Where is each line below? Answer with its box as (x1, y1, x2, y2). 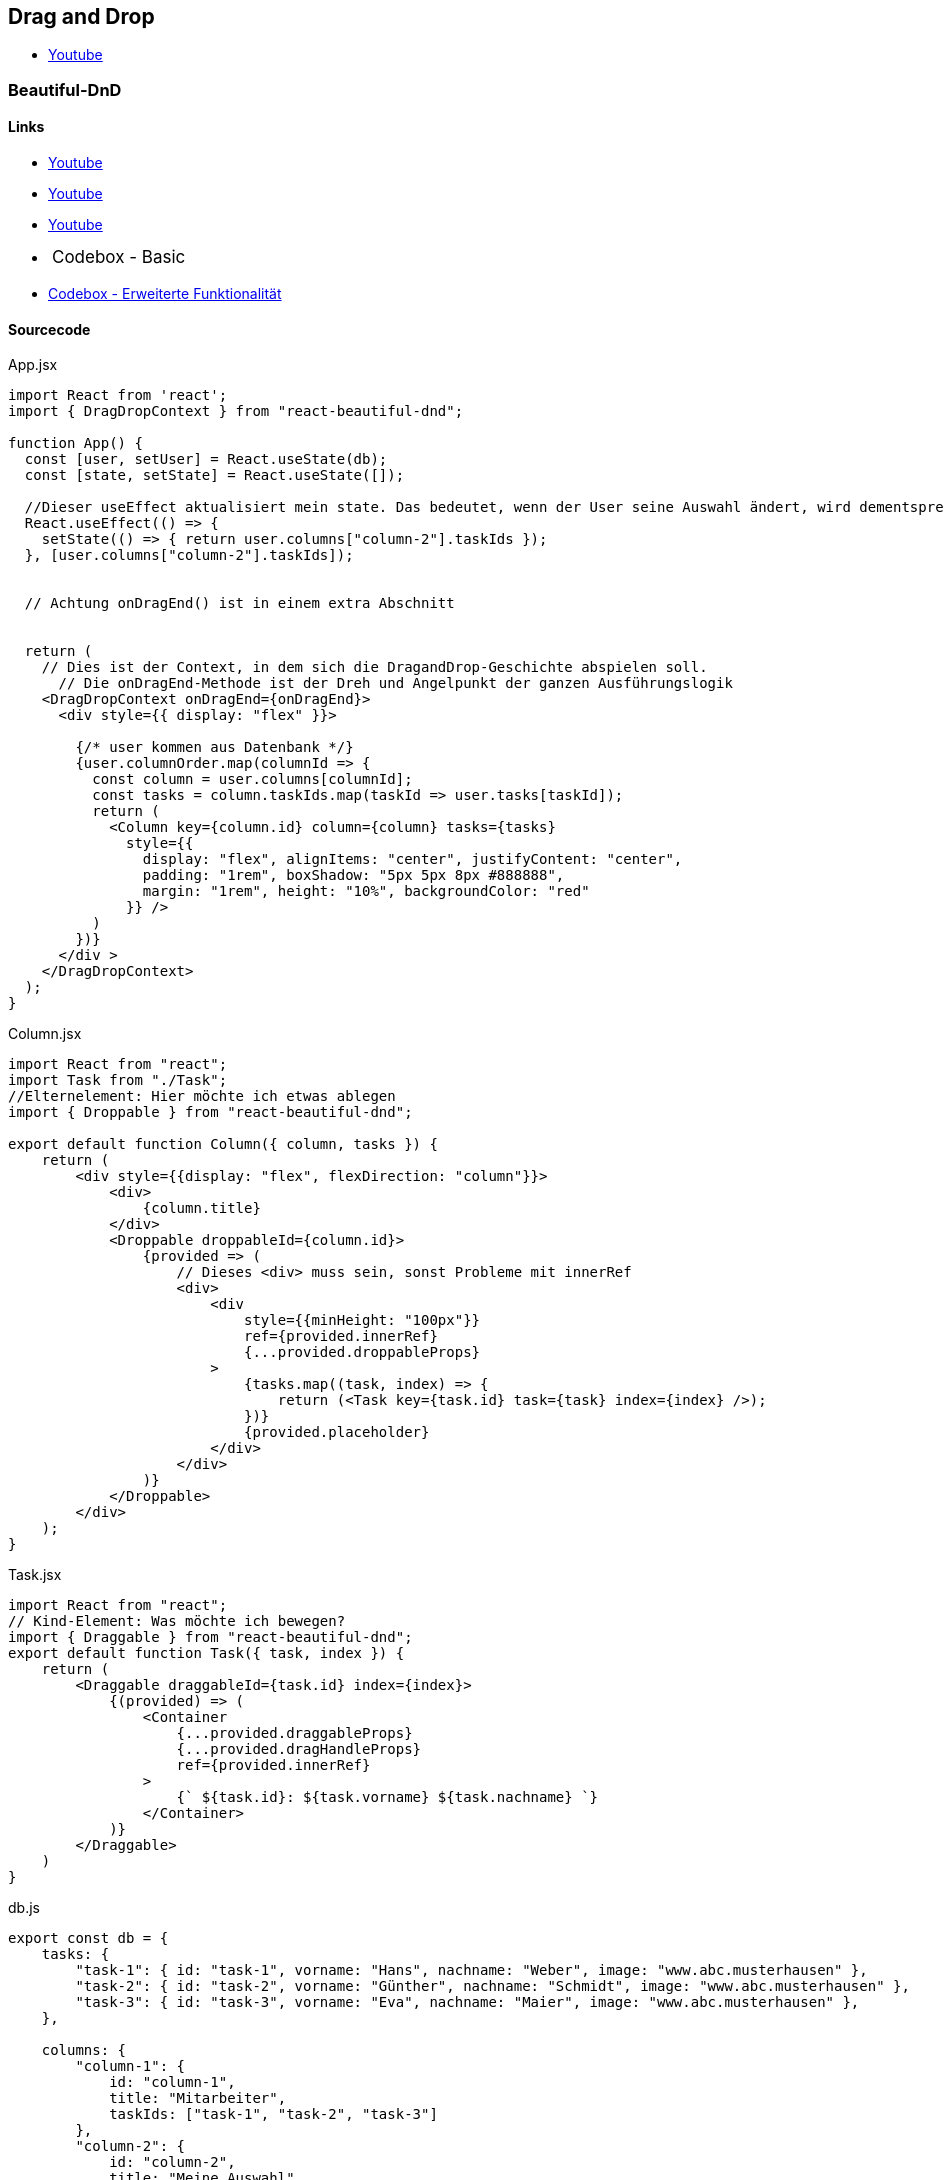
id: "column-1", (109, 2074, 236, 2091)
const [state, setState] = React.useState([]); (24, 467, 405, 484)
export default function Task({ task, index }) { (8, 1645, 405, 1662)
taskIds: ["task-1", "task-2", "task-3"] (109, 2106, 438, 2123)
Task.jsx (8, 1566, 62, 1584)
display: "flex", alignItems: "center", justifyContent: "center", (142, 851, 683, 868)
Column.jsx (8, 1025, 82, 1043)
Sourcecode (8, 320, 91, 338)
